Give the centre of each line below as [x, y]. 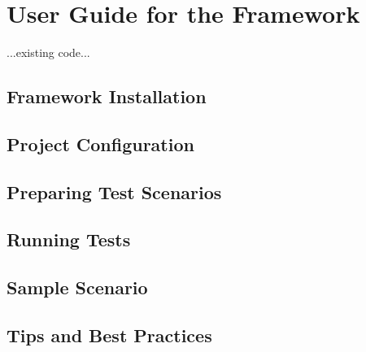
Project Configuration [100, 143]
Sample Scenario [77, 287]
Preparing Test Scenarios [114, 191]
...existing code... [48, 52]
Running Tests [69, 239]
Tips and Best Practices [109, 335]
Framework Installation [107, 96]
